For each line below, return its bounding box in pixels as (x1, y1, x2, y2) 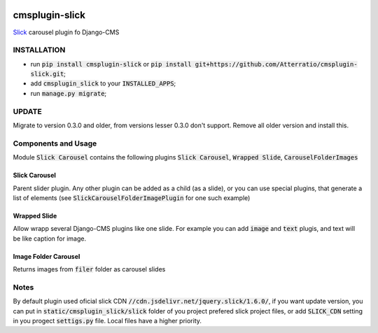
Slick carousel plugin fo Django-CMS (13, 28, 120, 36)
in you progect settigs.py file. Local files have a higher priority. (13, 316, 202, 325)
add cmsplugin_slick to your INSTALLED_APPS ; (30, 79, 176, 87)
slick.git (30, 70, 64, 78)
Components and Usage (13, 139, 97, 148)
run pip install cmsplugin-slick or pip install (30, 59, 192, 68)
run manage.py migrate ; (30, 89, 107, 97)
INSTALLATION (13, 45, 66, 55)
